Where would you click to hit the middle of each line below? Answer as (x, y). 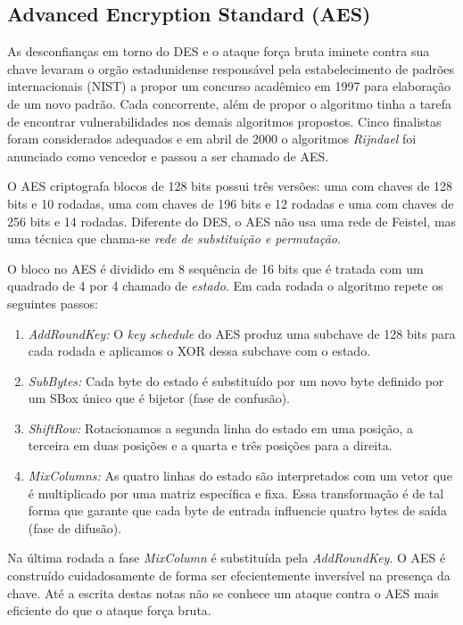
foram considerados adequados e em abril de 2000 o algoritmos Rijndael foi (212, 139)
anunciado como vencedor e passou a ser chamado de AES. (168, 156)
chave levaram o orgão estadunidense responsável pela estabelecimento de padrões (231, 68)
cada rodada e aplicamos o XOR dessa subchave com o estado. (199, 351)
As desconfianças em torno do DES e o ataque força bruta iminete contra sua (219, 51)
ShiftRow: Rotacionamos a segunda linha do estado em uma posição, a (220, 428)
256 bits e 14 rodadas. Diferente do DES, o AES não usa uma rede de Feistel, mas (232, 221)
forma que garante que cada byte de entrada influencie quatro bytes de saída (238, 510)
